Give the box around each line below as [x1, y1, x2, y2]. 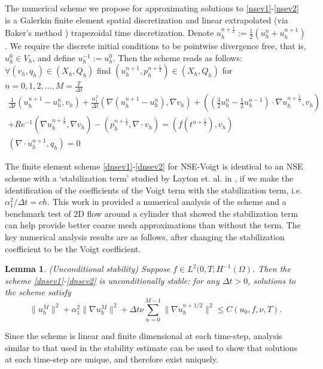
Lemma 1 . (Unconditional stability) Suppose [5, 262, 170, 275]
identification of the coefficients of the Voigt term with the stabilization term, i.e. [5, 183, 302, 196]
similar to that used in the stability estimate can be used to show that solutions [5, 341, 298, 353]
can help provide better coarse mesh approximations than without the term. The [5, 219, 301, 231]
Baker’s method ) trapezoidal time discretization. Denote [5, 26, 214, 39]
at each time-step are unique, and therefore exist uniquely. [5, 353, 218, 365]
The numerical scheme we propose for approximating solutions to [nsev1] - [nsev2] [5, 2, 299, 14]
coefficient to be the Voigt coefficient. [5, 242, 141, 255]
